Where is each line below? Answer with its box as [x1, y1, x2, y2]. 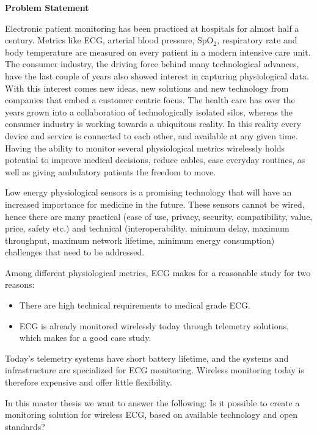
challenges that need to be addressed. [5, 246, 145, 258]
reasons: [5, 278, 35, 291]
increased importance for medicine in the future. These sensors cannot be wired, [5, 197, 305, 210]
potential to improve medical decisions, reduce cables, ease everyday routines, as [5, 153, 305, 166]
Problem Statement [5, 1, 89, 13]
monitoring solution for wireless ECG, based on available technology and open [5, 408, 298, 421]
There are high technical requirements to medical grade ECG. [19, 299, 250, 312]
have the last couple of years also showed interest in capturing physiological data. [5, 69, 309, 82]
